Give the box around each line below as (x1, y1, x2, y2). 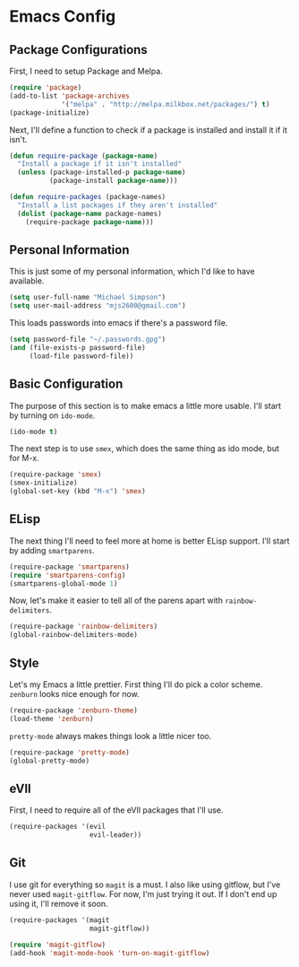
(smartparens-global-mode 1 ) (9, 579, 118, 588)
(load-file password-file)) (29, 352, 134, 361)
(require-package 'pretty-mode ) (9, 747, 130, 757)
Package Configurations (9, 42, 148, 57)
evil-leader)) (89, 831, 142, 840)
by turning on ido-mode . (9, 410, 96, 421)
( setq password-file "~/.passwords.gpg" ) (9, 335, 167, 344)
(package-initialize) (9, 108, 90, 118)
